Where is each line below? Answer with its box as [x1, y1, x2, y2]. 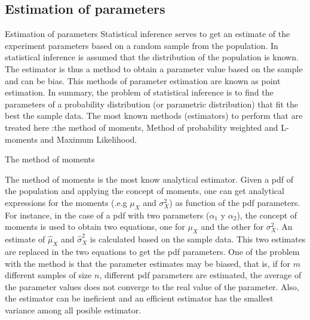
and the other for [201, 220, 264, 233]
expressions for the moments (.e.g [5, 196, 127, 208]
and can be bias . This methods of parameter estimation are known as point [5, 74, 281, 87]
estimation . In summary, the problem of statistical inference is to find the [5, 86, 274, 99]
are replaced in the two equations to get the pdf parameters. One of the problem [5, 245, 300, 257]
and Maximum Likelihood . [40, 133, 137, 145]
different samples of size [5, 269, 92, 281]
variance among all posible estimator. [5, 303, 142, 316]
